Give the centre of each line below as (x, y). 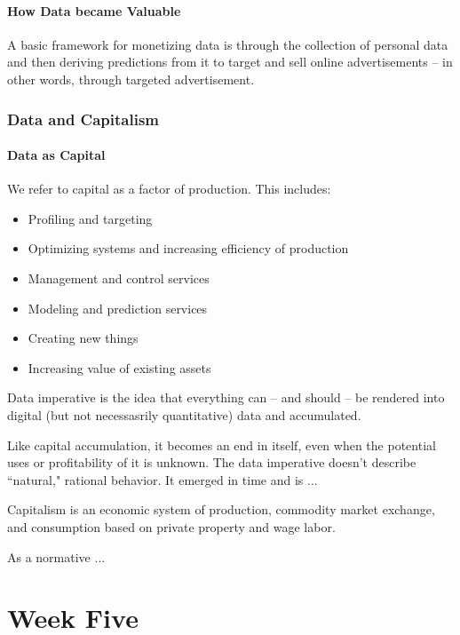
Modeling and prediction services (118, 308)
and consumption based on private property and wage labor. (171, 526)
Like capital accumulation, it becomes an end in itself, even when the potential (222, 444)
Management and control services (119, 278)
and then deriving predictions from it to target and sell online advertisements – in (230, 62)
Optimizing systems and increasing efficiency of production (188, 248)
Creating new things (83, 338)
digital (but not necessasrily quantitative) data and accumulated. (184, 414)
